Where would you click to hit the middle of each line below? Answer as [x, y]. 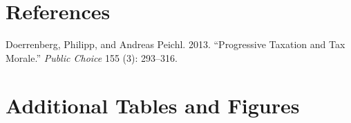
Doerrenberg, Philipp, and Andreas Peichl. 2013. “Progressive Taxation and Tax [175, 44]
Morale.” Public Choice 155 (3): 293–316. [92, 57]
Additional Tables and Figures [153, 105]
